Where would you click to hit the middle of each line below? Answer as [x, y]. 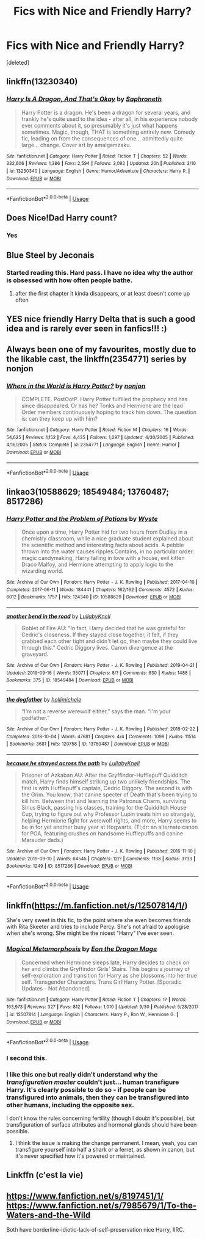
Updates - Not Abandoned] [56, 988]
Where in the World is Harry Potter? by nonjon [76, 386]
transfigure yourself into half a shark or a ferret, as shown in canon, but [105, 1150]
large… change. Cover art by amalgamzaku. [76, 145]
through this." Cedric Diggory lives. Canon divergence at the [97, 647]
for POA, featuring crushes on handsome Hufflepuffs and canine [102, 833]
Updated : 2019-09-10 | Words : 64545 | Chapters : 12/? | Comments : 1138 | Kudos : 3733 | [101, 859]
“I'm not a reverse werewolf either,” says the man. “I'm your [96, 711]
